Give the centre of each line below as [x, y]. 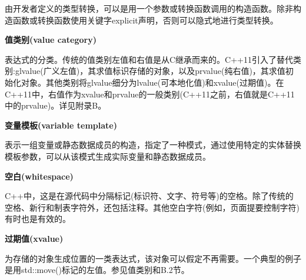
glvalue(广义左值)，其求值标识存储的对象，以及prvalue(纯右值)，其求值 [150, 71]
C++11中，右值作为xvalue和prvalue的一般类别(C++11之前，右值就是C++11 [150, 94]
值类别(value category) [51, 40]
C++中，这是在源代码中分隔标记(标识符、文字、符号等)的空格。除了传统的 [149, 196]
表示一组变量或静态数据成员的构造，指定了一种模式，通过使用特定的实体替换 [153, 145]
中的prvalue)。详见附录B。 [56, 105]
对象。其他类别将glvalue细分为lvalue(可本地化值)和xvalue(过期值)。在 [152, 82]
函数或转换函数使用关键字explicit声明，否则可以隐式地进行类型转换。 [145, 20]
